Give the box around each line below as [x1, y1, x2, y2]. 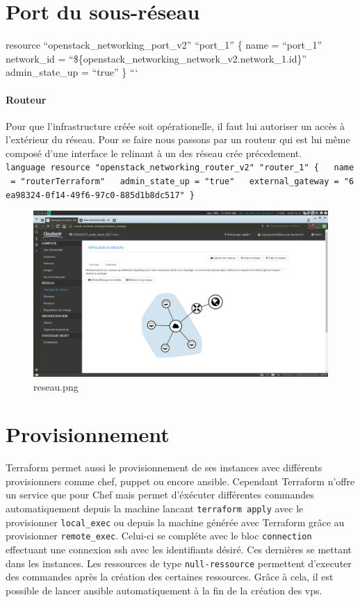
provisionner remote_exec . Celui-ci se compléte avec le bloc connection [6, 528, 312, 543]
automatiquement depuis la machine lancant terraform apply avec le [6, 501, 304, 516]
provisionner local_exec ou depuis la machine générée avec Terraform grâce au [6, 514, 345, 529]
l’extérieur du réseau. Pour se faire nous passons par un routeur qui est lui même [6, 132, 350, 147]
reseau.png [33, 379, 79, 393]
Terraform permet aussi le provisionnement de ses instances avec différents [6, 460, 322, 475]
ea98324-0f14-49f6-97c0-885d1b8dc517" [6, 190, 185, 200]
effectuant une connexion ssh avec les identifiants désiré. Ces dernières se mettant [6, 542, 352, 557]
